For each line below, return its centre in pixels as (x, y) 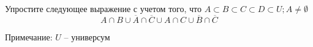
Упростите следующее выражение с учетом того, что (103, 8)
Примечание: (29, 36)
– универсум (87, 36)
